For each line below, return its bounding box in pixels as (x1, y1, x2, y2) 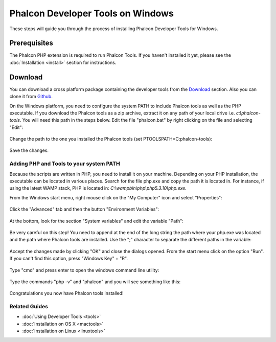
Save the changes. (9, 147, 49, 153)
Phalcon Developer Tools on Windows (9, 8, 174, 19)
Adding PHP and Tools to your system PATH (9, 160, 120, 167)
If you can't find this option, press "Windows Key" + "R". (9, 256, 128, 262)
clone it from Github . (9, 94, 53, 100)
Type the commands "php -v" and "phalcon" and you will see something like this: (9, 279, 181, 285)
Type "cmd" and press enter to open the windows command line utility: (9, 267, 159, 273)
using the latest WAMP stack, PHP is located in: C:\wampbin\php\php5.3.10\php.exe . (9, 185, 187, 191)
